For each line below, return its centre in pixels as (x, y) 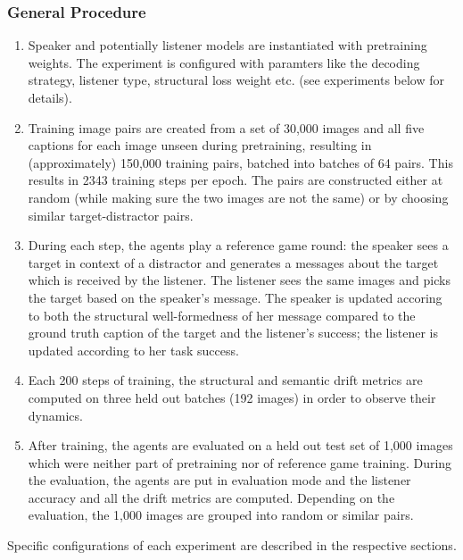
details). (50, 97)
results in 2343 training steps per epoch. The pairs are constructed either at (236, 180)
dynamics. (55, 415)
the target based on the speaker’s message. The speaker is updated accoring (235, 297)
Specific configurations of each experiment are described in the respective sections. (232, 545)
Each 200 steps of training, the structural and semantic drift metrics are (225, 380)
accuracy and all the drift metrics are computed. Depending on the (211, 497)
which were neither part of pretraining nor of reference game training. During (240, 462)
